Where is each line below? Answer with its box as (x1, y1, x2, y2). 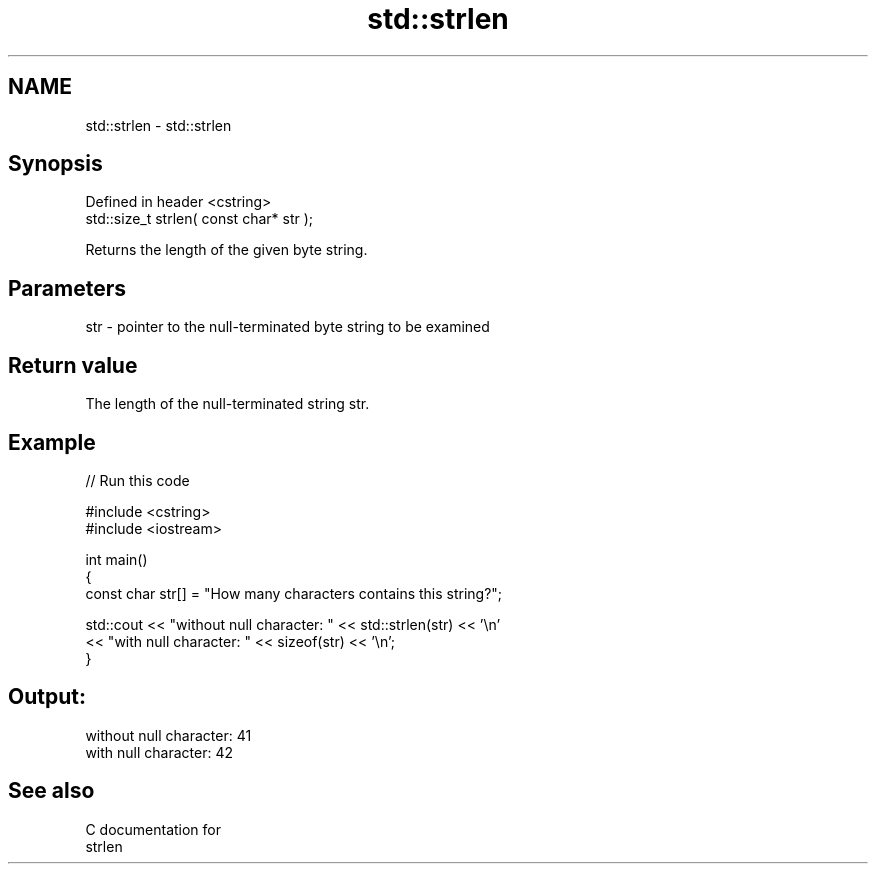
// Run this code (85, 471, 190, 489)
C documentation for (85, 820, 222, 838)
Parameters (8, 275, 126, 301)
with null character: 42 (85, 743, 233, 761)
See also (8, 778, 95, 804)
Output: (8, 684, 86, 710)
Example (8, 429, 96, 455)
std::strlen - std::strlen (85, 116, 232, 134)
